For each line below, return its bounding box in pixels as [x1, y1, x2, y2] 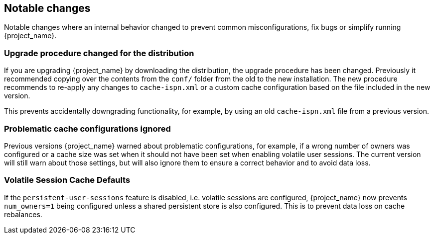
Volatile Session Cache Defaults [4, 175, 131, 185]
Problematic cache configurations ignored [4, 123, 171, 134]
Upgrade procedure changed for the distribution [4, 48, 194, 58]
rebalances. [4, 210, 42, 219]
